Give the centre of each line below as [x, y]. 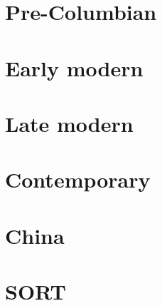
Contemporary [78, 179]
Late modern [69, 123]
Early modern [74, 67]
